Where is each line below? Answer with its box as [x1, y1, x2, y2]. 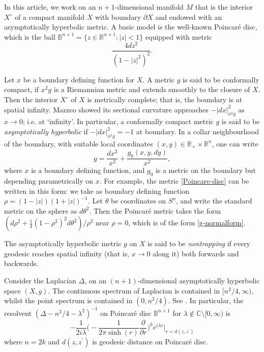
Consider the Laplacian [4, 275, 76, 286]
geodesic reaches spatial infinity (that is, [4, 248, 130, 258]
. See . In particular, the [168, 295, 244, 306]
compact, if [4, 84, 39, 95]
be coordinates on [110, 195, 166, 206]
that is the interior [195, 2, 253, 12]
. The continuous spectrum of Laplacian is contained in [48, 285, 220, 296]
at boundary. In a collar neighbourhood [136, 126, 259, 137]
